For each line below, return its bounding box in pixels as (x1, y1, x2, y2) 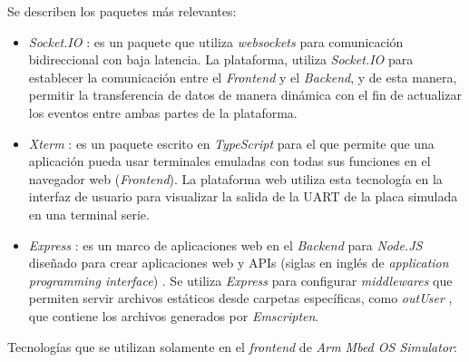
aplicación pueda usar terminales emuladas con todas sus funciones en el (28, 152, 431, 171)
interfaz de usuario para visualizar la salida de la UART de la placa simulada (28, 187, 458, 206)
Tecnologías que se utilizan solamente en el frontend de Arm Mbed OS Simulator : (7, 337, 457, 356)
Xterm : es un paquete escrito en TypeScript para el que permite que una (28, 133, 435, 152)
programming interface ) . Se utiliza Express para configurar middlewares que (28, 270, 453, 289)
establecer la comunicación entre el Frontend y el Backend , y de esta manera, (28, 67, 457, 86)
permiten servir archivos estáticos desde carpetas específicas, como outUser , (28, 289, 453, 308)
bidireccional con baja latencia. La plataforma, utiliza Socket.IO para (28, 50, 414, 69)
